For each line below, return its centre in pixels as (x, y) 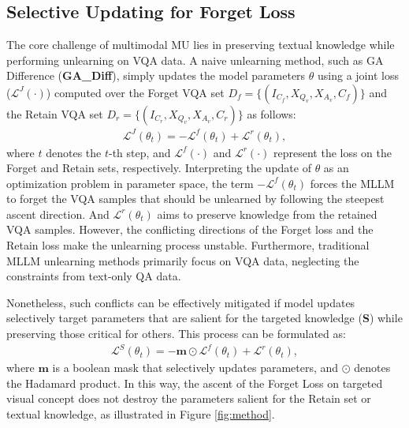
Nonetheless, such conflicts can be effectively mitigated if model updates (181, 302)
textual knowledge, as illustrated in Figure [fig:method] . (141, 413)
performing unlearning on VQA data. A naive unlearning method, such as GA (195, 60)
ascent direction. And (58, 214)
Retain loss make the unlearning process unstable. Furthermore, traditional (188, 245)
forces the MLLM (352, 183)
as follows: (271, 113)
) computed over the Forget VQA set (135, 92)
